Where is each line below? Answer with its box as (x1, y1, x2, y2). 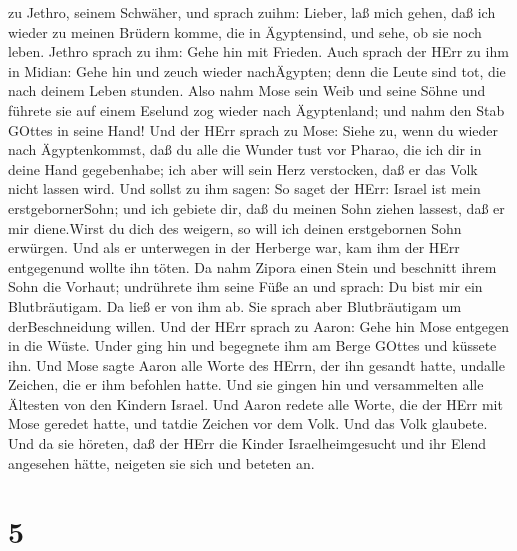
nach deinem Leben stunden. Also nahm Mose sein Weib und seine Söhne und (8, 80, 486, 101)
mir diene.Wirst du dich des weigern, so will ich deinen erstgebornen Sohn (8, 217, 462, 238)
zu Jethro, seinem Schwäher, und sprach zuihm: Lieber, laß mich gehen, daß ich (8, 2, 496, 22)
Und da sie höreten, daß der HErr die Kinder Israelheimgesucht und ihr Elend (8, 433, 487, 454)
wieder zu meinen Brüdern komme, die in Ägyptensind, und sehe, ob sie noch (8, 21, 482, 42)
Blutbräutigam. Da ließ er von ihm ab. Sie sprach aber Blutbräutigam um (8, 295, 462, 316)
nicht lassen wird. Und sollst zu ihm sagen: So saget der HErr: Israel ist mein (8, 178, 481, 199)
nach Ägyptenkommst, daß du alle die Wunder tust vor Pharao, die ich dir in (8, 139, 482, 160)
